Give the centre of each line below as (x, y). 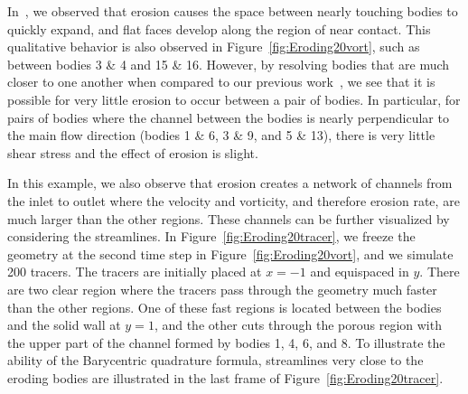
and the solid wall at (64, 325)
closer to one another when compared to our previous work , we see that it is (221, 82)
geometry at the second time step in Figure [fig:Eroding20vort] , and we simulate (230, 253)
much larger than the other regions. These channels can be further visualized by (229, 218)
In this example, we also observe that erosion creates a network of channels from (230, 183)
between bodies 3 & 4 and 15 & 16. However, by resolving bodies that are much (229, 64)
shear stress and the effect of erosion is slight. (133, 152)
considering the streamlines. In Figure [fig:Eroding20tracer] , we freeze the (211, 236)
